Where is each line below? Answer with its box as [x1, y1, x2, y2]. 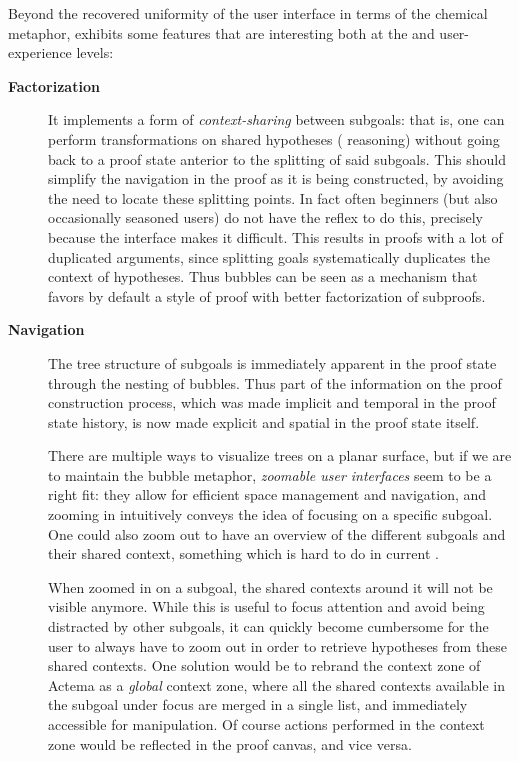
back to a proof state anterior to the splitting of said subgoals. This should [48, 148, 507, 169]
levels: [76, 42, 114, 63]
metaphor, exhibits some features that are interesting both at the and [8, 22, 435, 43]
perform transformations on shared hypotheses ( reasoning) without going [48, 128, 500, 149]
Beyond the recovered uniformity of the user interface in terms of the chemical [8, 3, 488, 23]
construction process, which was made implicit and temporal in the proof [48, 392, 496, 413]
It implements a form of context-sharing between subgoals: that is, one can [48, 109, 505, 130]
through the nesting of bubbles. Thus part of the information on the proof [48, 372, 502, 393]
